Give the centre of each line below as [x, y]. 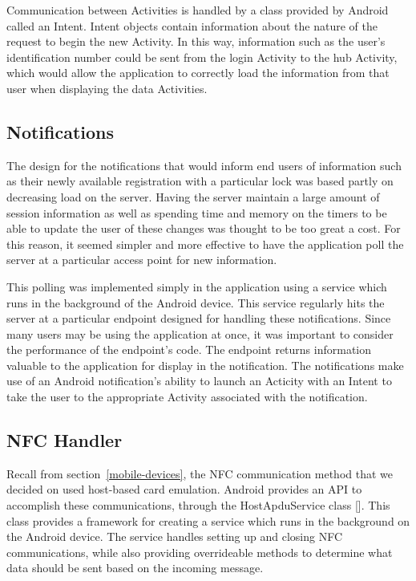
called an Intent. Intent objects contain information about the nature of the [192, 25]
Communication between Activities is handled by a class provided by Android [198, 10]
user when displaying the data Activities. [107, 88]
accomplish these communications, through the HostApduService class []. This [198, 505]
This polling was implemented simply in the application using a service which [197, 286]
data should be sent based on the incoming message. [135, 568]
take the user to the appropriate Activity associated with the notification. [187, 397]
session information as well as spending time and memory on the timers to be [197, 212]
